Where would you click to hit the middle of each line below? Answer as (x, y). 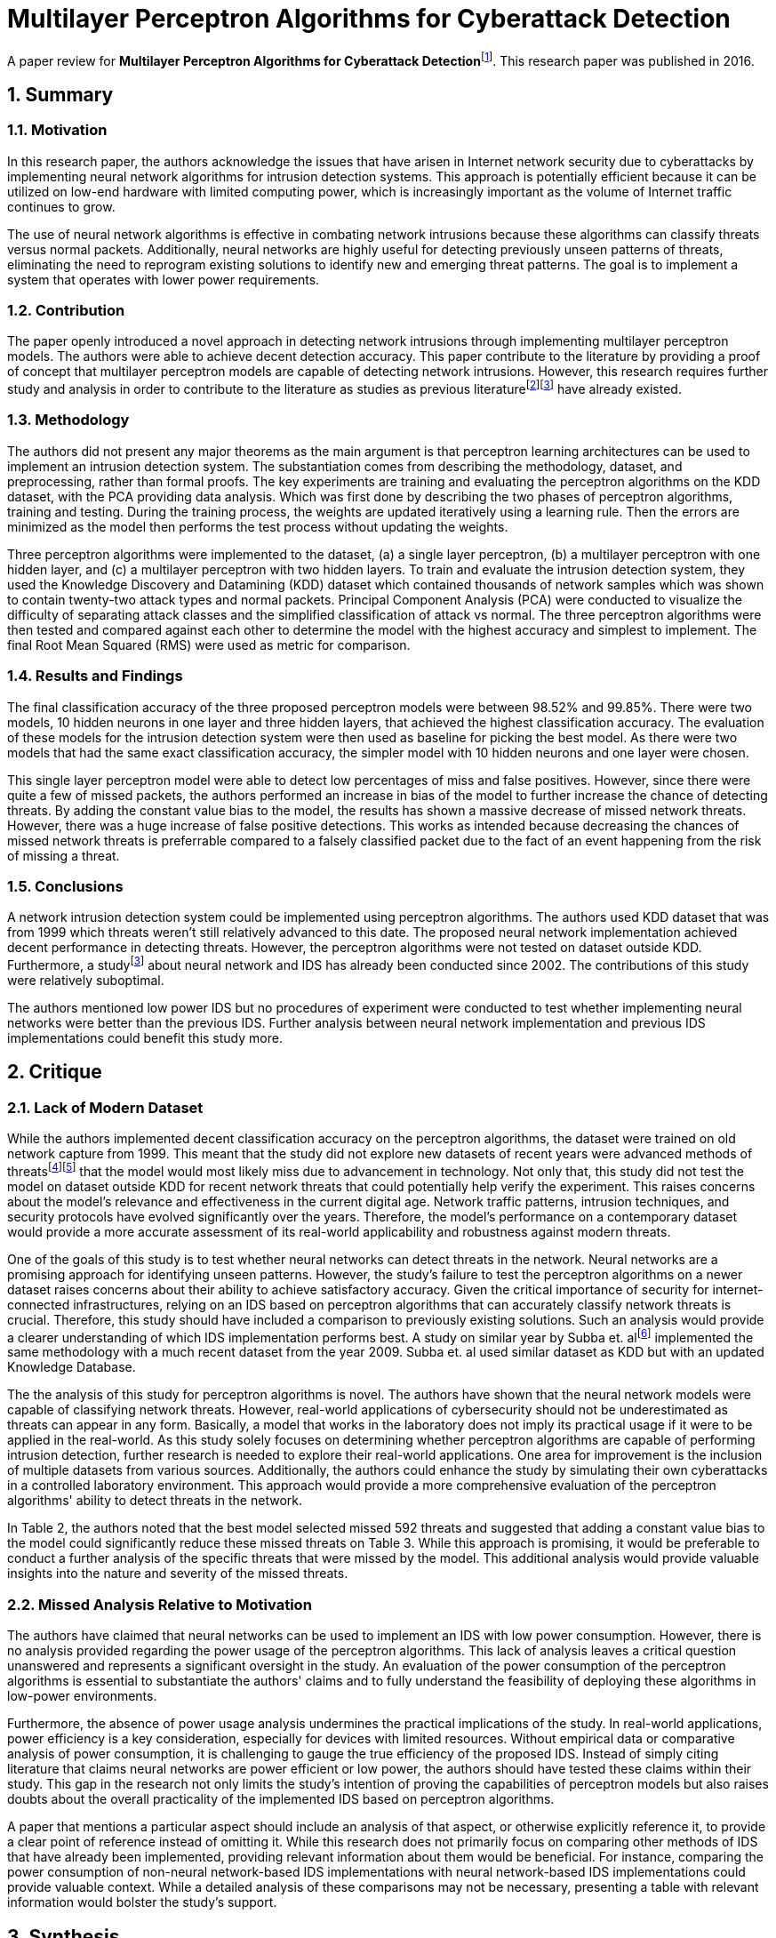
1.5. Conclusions (65, 886)
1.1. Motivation (57, 130)
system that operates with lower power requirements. (164, 279)
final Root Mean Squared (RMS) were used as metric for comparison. (209, 645)
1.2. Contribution (66, 310)
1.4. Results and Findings (95, 676)
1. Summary (60, 94)
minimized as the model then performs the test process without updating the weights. (258, 526)
